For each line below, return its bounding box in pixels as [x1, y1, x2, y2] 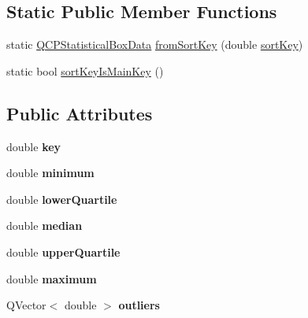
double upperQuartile [6, 243, 121, 260]
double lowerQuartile [6, 190, 117, 207]
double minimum [6, 165, 95, 181]
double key [6, 138, 61, 154]
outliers [118, 297, 160, 313]
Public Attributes [6, 101, 153, 125]
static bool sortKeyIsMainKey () [6, 62, 164, 79]
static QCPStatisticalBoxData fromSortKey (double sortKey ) [6, 36, 303, 53]
